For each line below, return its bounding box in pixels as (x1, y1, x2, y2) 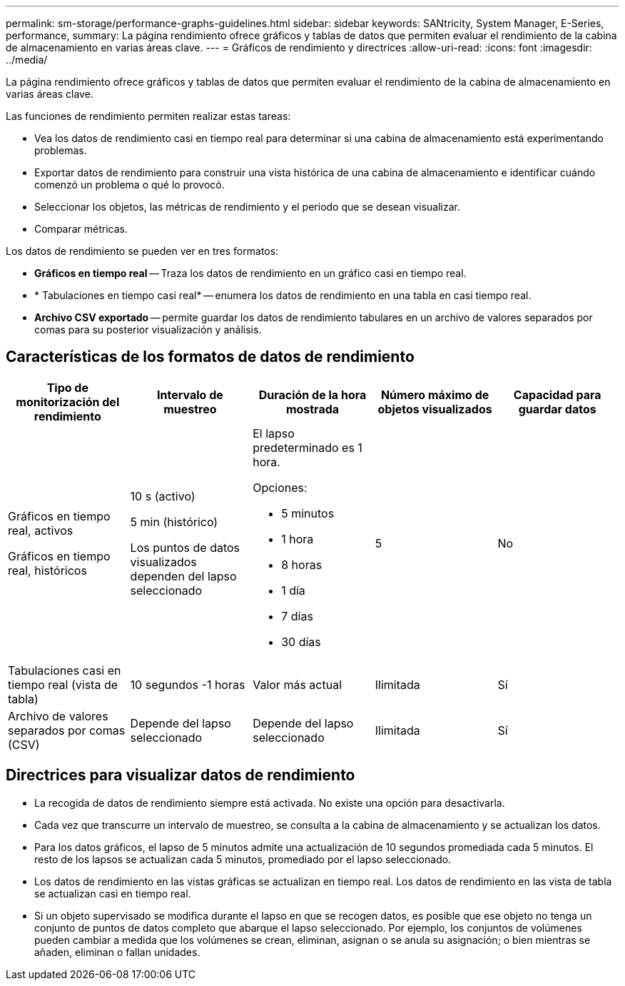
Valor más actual (253, 677, 342, 692)
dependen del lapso (130, 568, 237, 583)
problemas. (34, 144, 87, 156)
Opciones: (253, 480, 308, 495)
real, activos (8, 523, 73, 538)
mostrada (285, 401, 340, 416)
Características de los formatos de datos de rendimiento (6, 348, 415, 366)
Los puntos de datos (130, 540, 240, 555)
